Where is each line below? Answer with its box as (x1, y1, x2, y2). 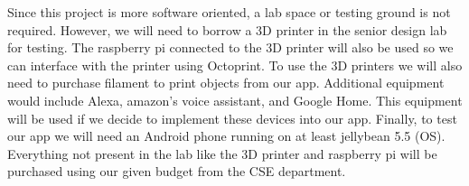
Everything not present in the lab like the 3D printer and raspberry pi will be (7, 144, 437, 163)
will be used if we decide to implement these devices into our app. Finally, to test (7, 108, 457, 127)
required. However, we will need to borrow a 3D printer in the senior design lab (7, 20, 447, 39)
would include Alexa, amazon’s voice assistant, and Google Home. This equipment (7, 90, 463, 109)
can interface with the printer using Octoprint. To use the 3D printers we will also (7, 55, 463, 74)
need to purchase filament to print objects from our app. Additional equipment (7, 73, 445, 92)
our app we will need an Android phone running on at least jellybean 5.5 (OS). (7, 126, 446, 145)
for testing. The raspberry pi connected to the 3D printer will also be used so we (7, 38, 454, 57)
